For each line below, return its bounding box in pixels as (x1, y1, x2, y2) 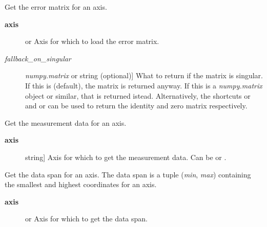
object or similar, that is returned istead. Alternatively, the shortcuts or (25, 90, 251, 101)
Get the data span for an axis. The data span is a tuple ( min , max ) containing (5, 169, 251, 179)
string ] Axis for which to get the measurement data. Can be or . (25, 151, 227, 162)
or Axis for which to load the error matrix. (25, 36, 159, 47)
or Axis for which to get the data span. (25, 213, 148, 224)
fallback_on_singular (5, 53, 71, 63)
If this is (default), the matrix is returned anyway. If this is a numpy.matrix (25, 80, 262, 90)
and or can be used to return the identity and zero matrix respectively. (25, 100, 248, 111)
